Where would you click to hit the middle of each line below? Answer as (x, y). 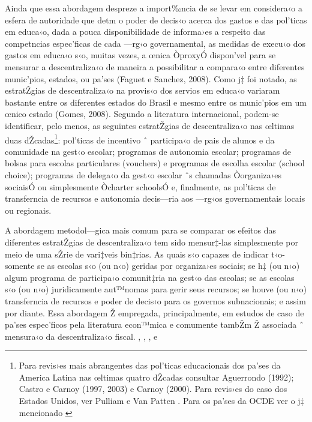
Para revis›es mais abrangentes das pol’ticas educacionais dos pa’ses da (150, 365)
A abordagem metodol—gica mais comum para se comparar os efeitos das (140, 230)
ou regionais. (28, 210)
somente (20, 266)
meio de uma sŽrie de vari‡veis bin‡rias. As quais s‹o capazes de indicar (137, 254)
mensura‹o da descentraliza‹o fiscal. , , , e (81, 336)
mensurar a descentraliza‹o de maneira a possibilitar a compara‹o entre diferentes (155, 66)
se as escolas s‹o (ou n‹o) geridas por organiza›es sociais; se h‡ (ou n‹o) (169, 266)
